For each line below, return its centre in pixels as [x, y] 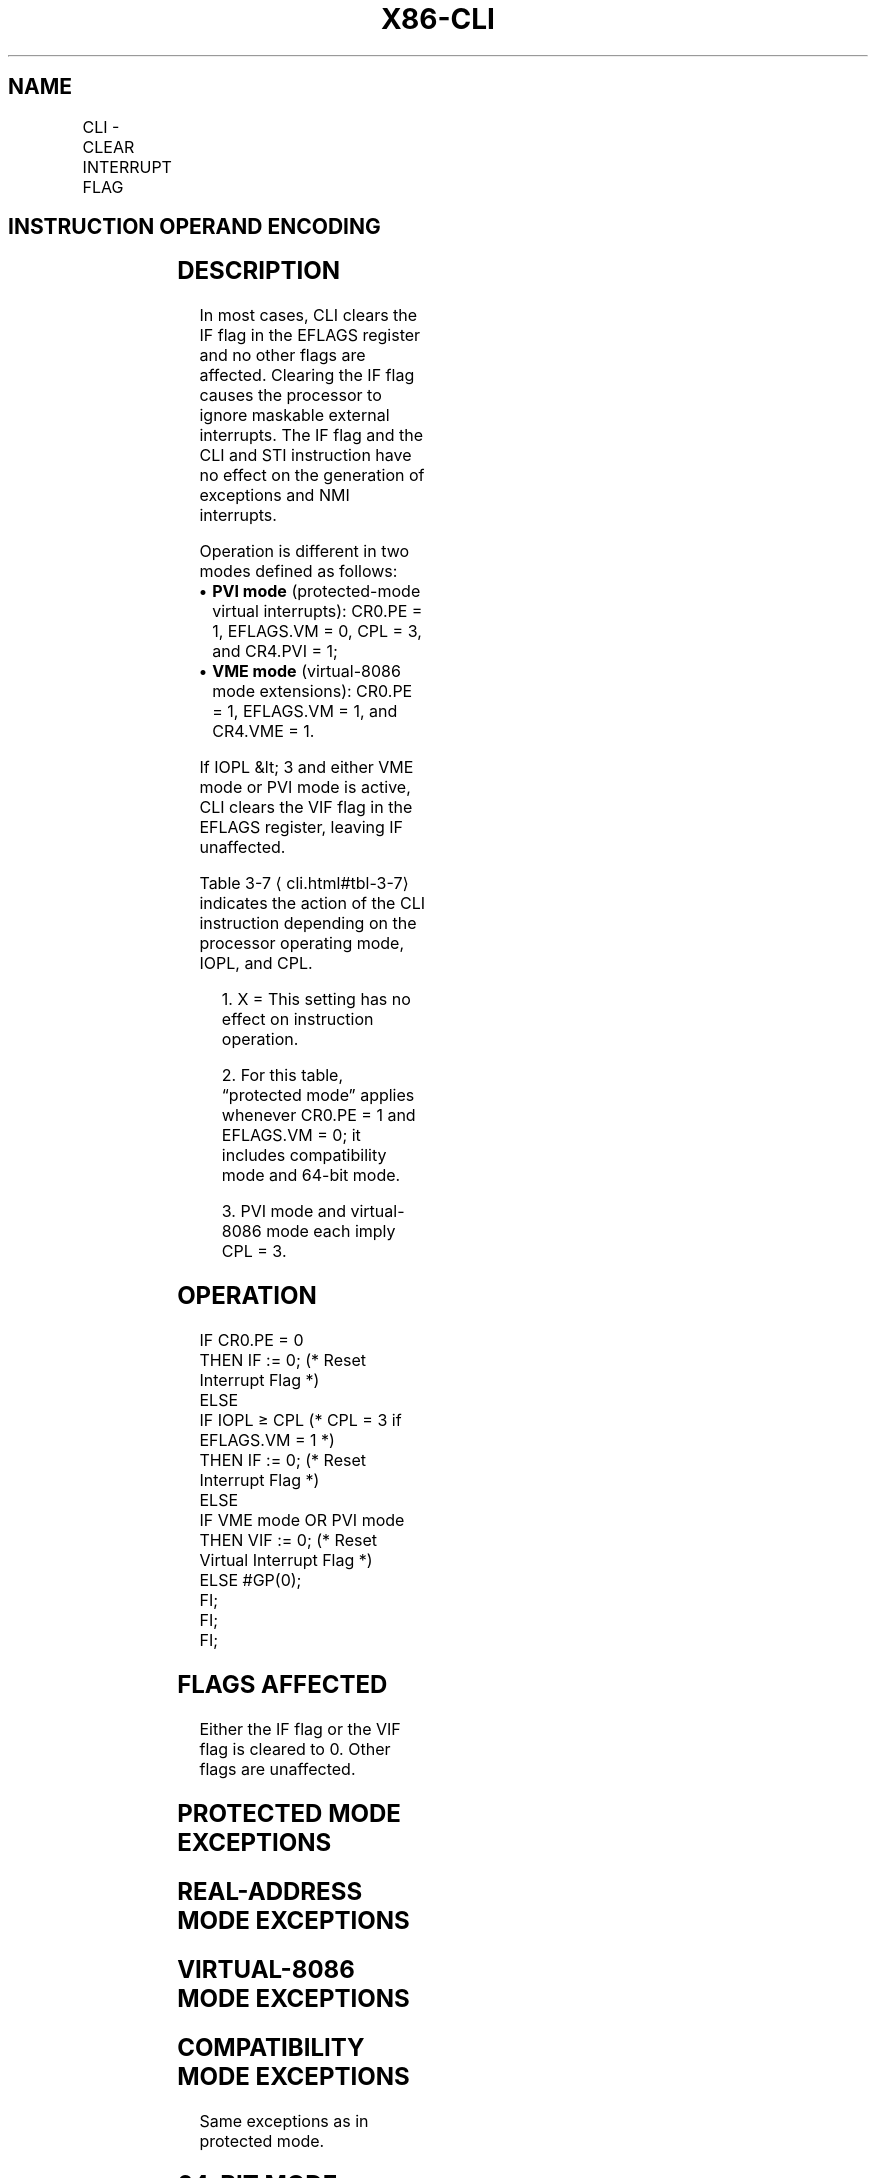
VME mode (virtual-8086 [306, 671]
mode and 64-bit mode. [311, 1175]
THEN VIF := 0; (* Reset [288, 1540]
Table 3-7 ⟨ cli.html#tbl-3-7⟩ [304, 883]
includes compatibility [304, 1155]
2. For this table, [282, 1075]
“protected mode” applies [318, 1095]
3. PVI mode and [283, 1211]
